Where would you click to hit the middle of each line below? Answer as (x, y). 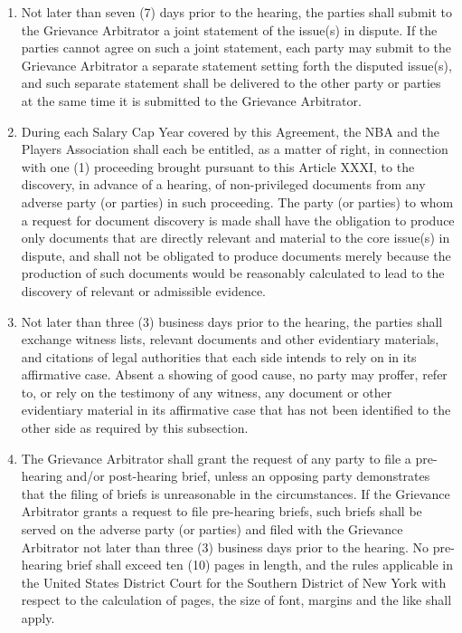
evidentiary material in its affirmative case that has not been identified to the (236, 410)
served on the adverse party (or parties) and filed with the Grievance (212, 529)
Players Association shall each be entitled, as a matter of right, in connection (235, 149)
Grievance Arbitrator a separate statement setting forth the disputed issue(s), (236, 65)
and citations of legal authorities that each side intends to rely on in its (219, 356)
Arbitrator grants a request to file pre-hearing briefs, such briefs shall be (222, 511)
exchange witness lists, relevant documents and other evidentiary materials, (230, 339)
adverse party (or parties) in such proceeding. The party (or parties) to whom (237, 201)
